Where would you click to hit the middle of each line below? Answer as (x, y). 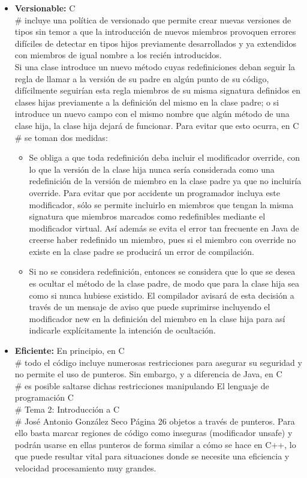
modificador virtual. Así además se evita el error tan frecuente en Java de (164, 228)
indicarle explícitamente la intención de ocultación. (122, 330)
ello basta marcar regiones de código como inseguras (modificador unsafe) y (153, 433)
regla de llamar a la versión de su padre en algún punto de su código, (142, 78)
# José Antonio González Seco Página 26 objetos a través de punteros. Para (155, 421)
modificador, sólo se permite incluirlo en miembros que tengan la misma (161, 204)
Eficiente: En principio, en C (70, 351)
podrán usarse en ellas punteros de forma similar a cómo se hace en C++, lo (155, 444)
